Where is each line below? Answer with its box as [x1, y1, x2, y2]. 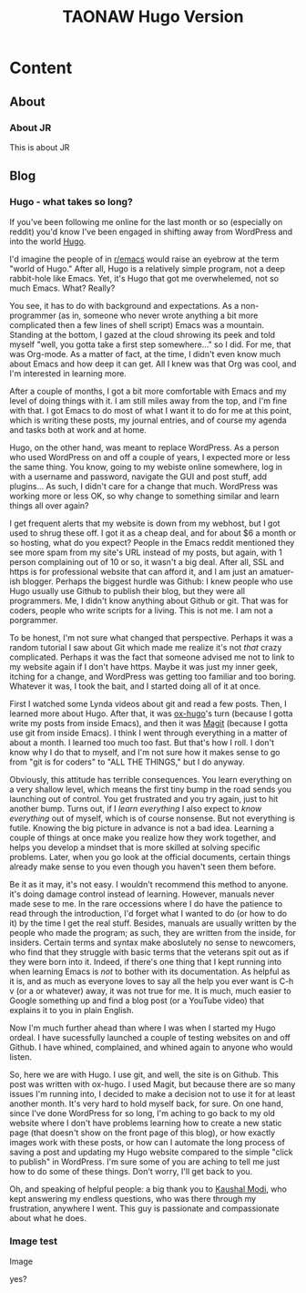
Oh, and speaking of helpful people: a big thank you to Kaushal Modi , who [9, 1183, 287, 1195]
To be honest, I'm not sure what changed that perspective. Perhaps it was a [9, 631, 293, 643]
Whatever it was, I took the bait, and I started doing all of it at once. [9, 681, 261, 692]
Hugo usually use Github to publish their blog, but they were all [9, 585, 246, 596]
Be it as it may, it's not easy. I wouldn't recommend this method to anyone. [9, 878, 289, 889]
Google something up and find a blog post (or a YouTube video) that [9, 995, 265, 1006]
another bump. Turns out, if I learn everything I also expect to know [9, 803, 262, 814]
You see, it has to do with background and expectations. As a [9, 300, 240, 311]
